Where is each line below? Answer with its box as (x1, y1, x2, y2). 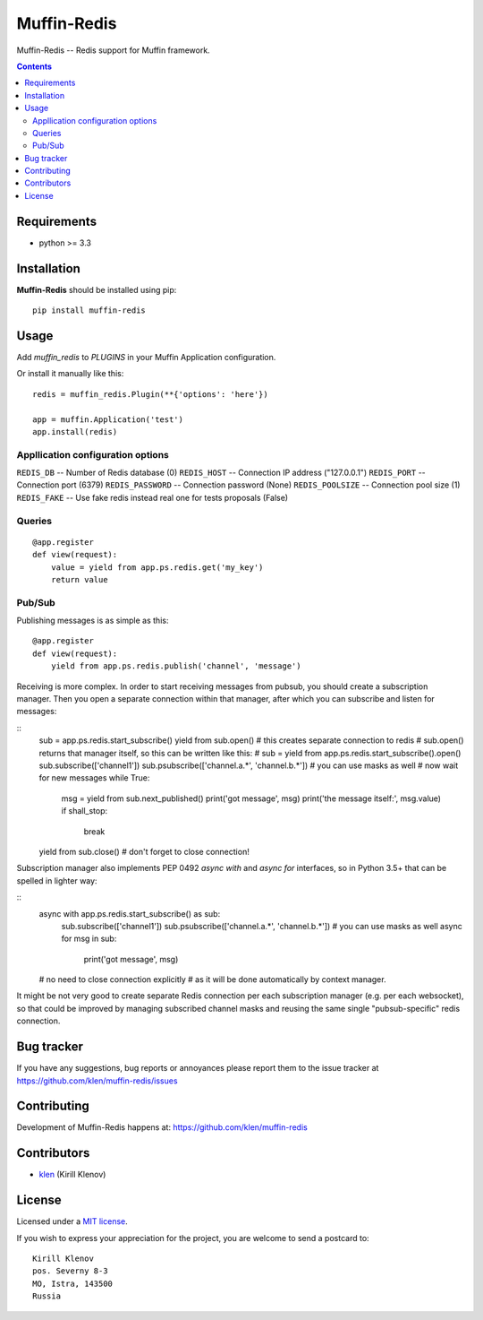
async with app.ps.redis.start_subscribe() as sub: (38, 908, 221, 919)
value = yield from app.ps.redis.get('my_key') (50, 562, 264, 573)
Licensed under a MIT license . (16, 1216, 129, 1227)
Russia (32, 1291, 62, 1301)
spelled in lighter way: (16, 875, 97, 886)
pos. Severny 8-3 (32, 1266, 108, 1276)
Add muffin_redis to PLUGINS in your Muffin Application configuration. (16, 351, 276, 362)
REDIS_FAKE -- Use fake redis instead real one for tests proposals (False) (16, 492, 289, 503)
